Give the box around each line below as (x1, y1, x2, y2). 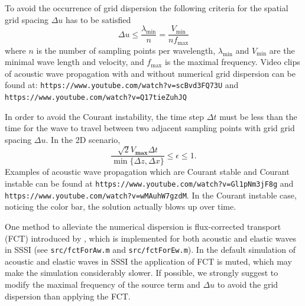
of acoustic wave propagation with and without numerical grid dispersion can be (5, 67, 296, 79)
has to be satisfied (66, 13, 131, 25)
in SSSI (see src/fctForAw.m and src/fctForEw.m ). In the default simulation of (5, 243, 296, 256)
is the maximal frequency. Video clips (164, 56, 300, 68)
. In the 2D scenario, (46, 133, 121, 145)
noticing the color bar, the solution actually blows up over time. (5, 200, 236, 213)
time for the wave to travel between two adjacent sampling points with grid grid (5, 122, 295, 134)
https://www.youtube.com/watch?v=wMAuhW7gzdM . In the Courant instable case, (5, 188, 297, 201)
